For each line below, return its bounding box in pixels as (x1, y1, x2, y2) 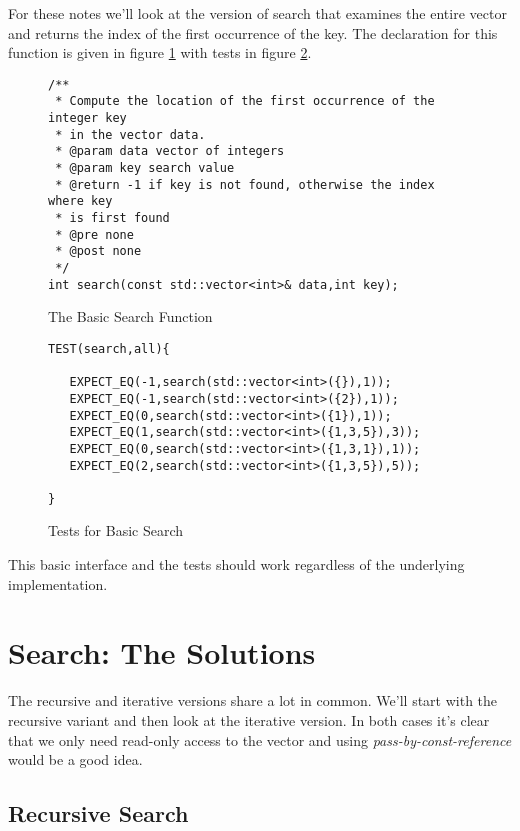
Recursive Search (8, 798, 189, 829)
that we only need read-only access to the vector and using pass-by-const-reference (8, 729, 512, 750)
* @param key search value (55, 161, 235, 176)
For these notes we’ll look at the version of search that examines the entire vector (8, 3, 507, 23)
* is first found (55, 211, 170, 226)
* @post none (55, 244, 142, 259)
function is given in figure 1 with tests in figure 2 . (8, 42, 312, 63)
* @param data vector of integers (55, 144, 285, 159)
